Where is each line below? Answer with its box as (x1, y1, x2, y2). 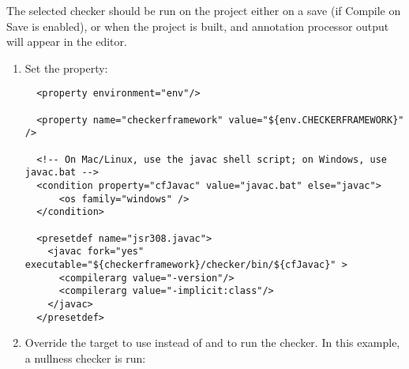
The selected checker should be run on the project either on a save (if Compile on (6, 2, 401, 18)
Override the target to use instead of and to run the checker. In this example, (24, 334, 400, 351)
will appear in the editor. (6, 33, 127, 50)
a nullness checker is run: (24, 349, 146, 366)
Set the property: (24, 59, 108, 76)
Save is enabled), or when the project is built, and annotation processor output (6, 17, 389, 34)
